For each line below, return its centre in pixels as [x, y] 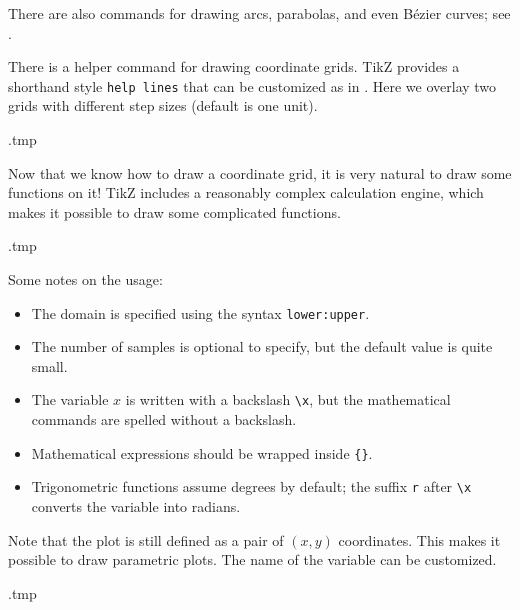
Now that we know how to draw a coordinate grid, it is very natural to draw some [260, 172]
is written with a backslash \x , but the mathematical [288, 399]
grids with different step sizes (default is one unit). [163, 105]
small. [49, 365]
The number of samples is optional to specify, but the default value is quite [262, 346]
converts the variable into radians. [136, 506]
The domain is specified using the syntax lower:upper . [200, 312]
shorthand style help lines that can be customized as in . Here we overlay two [252, 85]
